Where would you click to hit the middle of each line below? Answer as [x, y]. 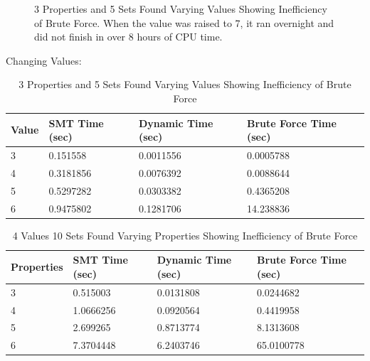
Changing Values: [44, 60]
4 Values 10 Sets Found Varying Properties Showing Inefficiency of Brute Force [185, 235]
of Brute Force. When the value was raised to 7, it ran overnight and [184, 22]
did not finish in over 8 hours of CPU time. [128, 37]
